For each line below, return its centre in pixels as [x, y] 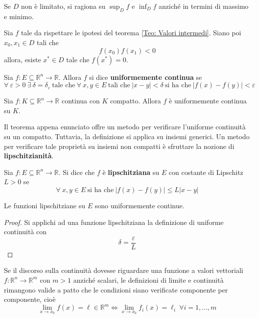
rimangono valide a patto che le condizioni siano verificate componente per [116, 289]
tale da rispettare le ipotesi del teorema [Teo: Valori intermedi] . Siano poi [131, 33]
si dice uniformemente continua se [146, 77]
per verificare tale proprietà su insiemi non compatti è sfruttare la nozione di [119, 146]
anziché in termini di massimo [204, 6]
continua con [81, 101]
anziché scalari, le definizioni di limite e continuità [148, 280]
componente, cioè [30, 299]
